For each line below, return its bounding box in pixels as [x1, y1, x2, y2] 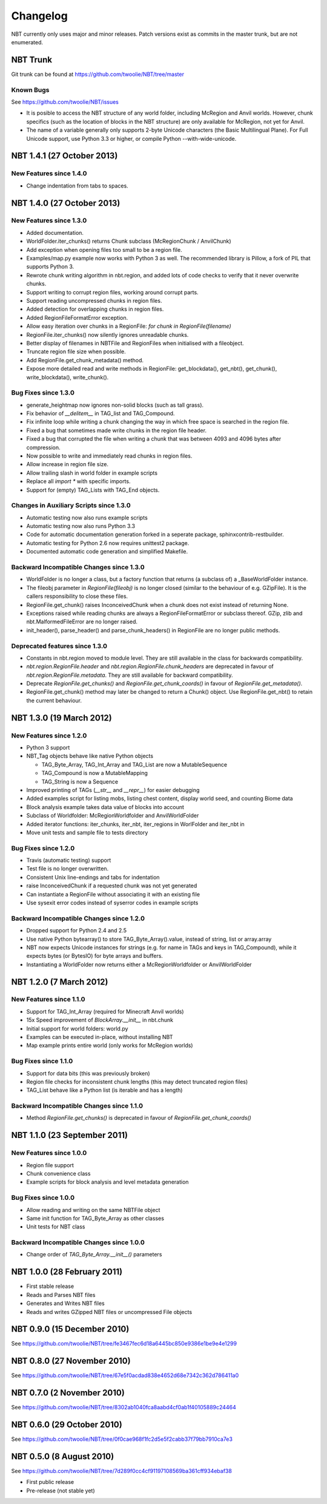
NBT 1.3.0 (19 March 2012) [11, 713, 112, 723]
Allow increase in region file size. [26, 461, 109, 468]
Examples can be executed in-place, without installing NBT [26, 1034, 173, 1041]
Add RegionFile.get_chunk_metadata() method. [26, 356, 144, 364]
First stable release [26, 1282, 74, 1290]
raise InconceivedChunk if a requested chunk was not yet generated [26, 882, 197, 889]
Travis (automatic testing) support [26, 856, 111, 864]
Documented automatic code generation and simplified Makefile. [26, 548, 188, 555]
